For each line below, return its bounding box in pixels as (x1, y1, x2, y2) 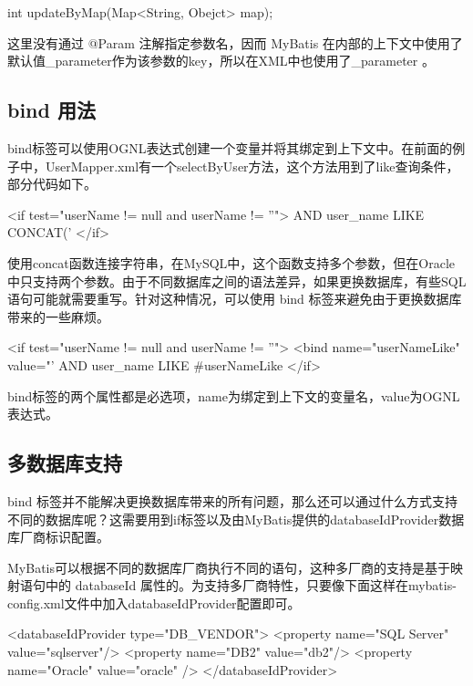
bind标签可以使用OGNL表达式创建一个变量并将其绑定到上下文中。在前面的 (7, 138, 453, 157)
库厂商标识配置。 (7, 527, 109, 546)
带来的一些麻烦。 (7, 307, 109, 326)
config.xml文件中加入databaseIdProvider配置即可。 (7, 593, 301, 612)
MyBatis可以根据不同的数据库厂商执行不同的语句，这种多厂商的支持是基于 (7, 557, 450, 577)
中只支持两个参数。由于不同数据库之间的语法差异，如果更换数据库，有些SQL (7, 271, 467, 290)
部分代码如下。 (7, 174, 97, 193)
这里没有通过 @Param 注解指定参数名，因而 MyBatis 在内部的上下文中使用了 (7, 33, 463, 52)
